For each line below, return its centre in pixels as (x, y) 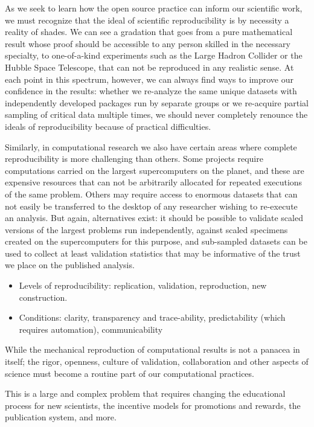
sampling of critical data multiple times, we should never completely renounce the (156, 114)
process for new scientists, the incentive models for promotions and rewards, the (153, 405)
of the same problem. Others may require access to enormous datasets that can (151, 194)
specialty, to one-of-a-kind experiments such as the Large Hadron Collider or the (154, 55)
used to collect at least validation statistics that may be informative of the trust (153, 253)
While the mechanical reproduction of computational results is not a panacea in (152, 349)
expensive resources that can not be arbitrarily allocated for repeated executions (154, 182)
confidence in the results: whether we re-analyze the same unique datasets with (151, 91)
